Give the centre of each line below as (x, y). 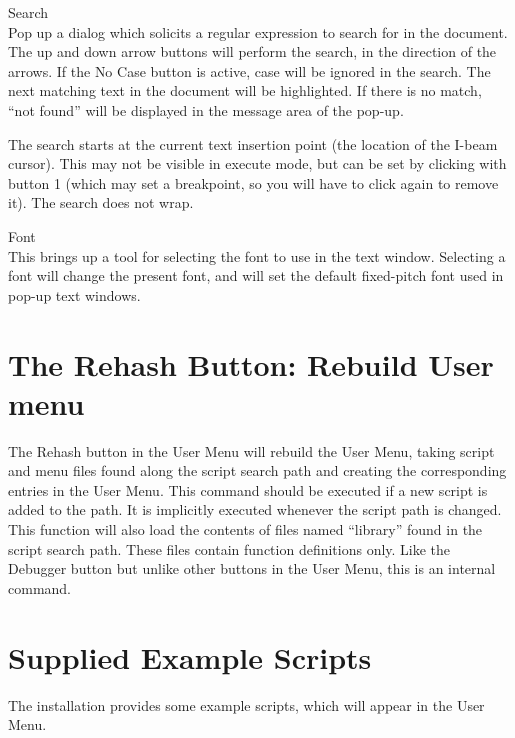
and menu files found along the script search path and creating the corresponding (257, 470)
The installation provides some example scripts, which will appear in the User (246, 704)
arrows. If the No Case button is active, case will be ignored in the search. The (249, 70)
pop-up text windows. (74, 294)
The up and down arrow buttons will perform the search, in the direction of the (252, 51)
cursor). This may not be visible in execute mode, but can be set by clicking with (257, 163)
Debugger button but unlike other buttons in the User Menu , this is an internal (252, 568)
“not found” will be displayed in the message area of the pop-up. (206, 109)
